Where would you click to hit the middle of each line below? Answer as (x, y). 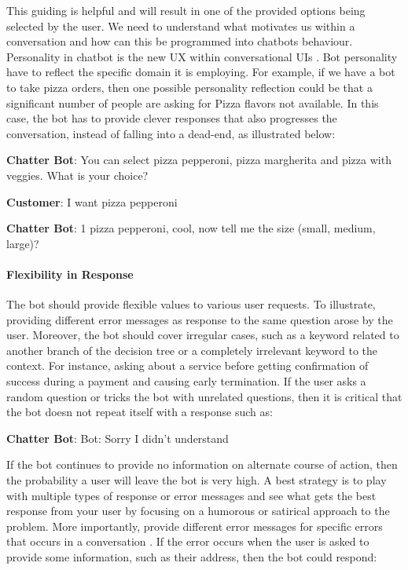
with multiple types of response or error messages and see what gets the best (191, 495)
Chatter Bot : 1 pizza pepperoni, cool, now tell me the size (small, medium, (191, 228)
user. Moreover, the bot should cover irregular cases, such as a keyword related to (203, 335)
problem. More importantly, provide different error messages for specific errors (195, 526)
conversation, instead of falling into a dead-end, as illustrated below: (171, 133)
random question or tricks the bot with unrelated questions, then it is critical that (204, 396)
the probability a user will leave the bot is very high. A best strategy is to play (197, 480)
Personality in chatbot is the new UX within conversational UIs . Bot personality (202, 56)
